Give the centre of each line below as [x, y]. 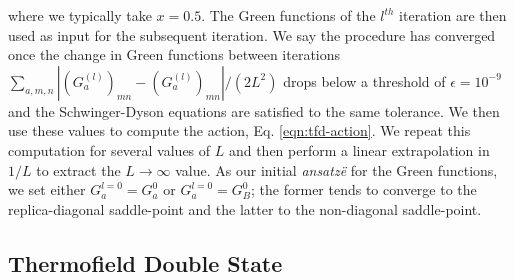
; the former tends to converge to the [364, 189]
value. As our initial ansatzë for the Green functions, [336, 169]
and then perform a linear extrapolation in [359, 149]
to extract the [78, 169]
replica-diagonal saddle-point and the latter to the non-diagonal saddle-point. [245, 208]
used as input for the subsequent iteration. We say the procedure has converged [252, 34]
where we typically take [80, 15]
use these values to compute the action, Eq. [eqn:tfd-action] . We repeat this [239, 130]
